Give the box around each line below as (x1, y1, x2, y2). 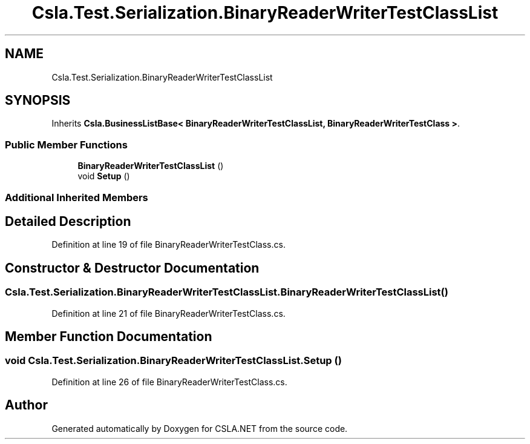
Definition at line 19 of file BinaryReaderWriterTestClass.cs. (51, 239, 286, 250)
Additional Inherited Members (5, 191, 148, 204)
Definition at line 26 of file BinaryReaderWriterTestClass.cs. (51, 376, 287, 387)
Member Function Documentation (5, 329, 212, 345)
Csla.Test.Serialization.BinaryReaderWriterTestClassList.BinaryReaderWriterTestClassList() (5, 286, 448, 299)
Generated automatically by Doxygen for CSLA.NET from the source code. (51, 423, 348, 434)
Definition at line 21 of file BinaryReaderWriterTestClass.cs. (51, 308, 286, 319)
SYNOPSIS (5, 93, 71, 108)
